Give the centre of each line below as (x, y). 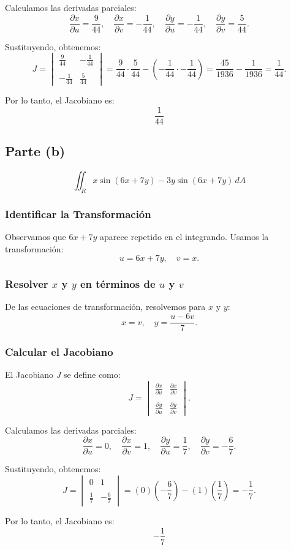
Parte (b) (35, 151)
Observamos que (36, 237)
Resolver (27, 284)
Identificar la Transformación (78, 213)
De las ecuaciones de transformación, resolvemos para (105, 307)
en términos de (118, 284)
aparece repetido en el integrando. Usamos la (184, 237)
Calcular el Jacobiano (59, 352)
